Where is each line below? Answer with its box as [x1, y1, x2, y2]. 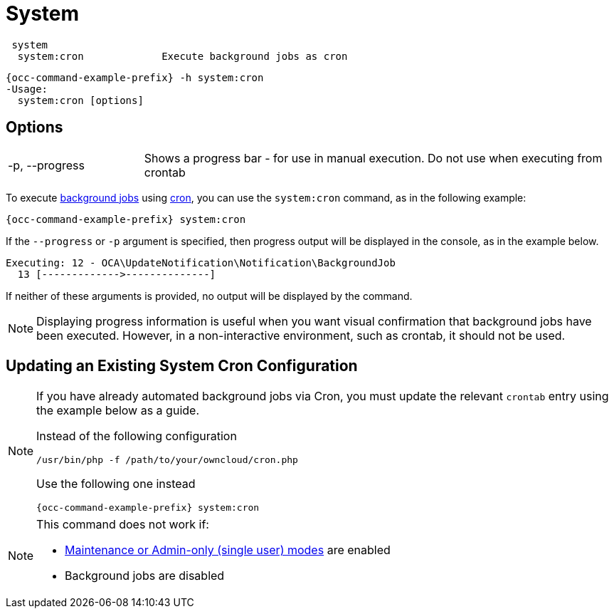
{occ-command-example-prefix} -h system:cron [6, 71, 264, 83]
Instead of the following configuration [36, 429, 237, 444]
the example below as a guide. [36, 403, 199, 418]
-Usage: [6, 83, 48, 95]
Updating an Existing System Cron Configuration [6, 357, 358, 375]
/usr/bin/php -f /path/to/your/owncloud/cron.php [36, 454, 298, 466]
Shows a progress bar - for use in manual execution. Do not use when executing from [144, 150, 603, 165]
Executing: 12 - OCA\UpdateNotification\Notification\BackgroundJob [6, 256, 396, 269]
